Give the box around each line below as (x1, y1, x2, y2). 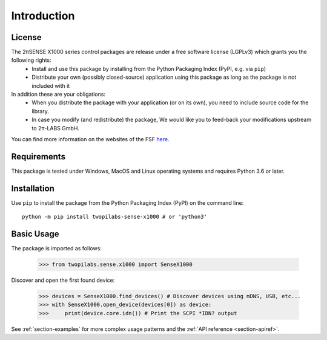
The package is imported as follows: (11, 245, 102, 252)
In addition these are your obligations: (11, 91, 106, 98)
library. (31, 107, 50, 115)
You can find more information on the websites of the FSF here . (11, 135, 170, 142)
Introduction (11, 9, 75, 22)
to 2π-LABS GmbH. (31, 124, 80, 132)
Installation (11, 183, 54, 193)
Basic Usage (11, 228, 59, 239)
